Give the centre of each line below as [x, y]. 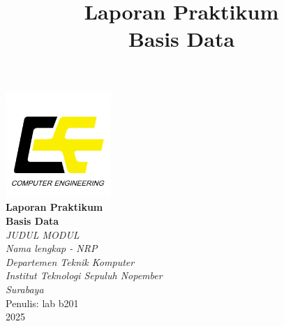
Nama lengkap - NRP [52, 248]
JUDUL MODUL [43, 234]
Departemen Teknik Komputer [70, 261]
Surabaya [25, 289]
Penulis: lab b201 [42, 303]
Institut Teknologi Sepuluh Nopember [84, 275]
